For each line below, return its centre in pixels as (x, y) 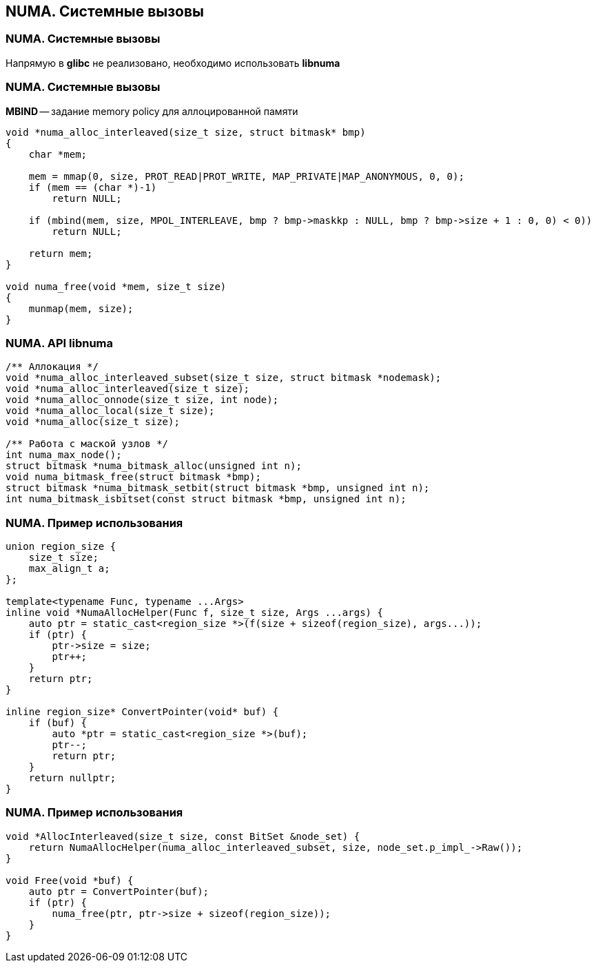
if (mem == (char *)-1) (93, 187)
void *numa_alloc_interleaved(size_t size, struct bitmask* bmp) (186, 132)
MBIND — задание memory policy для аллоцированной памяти (152, 111)
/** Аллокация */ (52, 367)
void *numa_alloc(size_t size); (93, 422)
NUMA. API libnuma (59, 343)
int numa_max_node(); (64, 455)
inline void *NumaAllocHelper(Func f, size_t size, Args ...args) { (194, 613)
